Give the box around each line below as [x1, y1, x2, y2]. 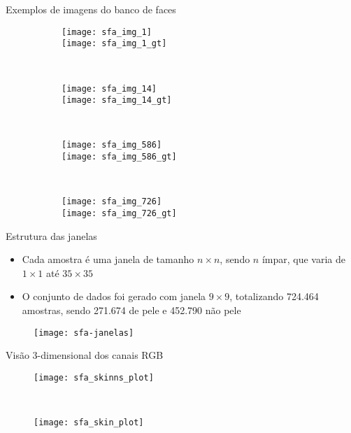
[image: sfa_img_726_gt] [62, 208, 177, 218]
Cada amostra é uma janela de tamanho [22, 252, 194, 267]
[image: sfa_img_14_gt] [62, 95, 172, 106]
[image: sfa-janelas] [34, 327, 134, 338]
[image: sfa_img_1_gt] [62, 38, 167, 49]
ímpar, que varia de [262, 252, 346, 267]
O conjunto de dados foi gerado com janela [22, 289, 206, 304]
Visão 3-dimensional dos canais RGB [6, 348, 164, 362]
